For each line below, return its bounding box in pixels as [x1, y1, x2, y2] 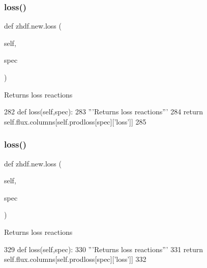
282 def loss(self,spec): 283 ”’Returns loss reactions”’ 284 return [4, 106, 203, 117]
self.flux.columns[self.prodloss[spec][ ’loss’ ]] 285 [4, 116, 146, 127]
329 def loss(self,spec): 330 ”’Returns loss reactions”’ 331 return [4, 243, 203, 254]
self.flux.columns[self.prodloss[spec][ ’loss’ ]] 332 [4, 254, 146, 264]
